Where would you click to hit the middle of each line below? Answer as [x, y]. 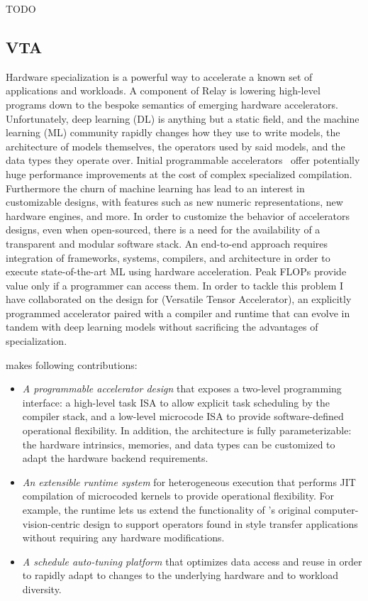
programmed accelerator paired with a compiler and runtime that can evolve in [178, 313]
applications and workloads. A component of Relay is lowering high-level [163, 90]
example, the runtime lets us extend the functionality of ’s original [167, 510]
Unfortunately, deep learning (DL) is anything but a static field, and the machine [183, 118]
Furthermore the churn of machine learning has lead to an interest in [155, 188]
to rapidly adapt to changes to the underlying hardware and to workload [180, 575]
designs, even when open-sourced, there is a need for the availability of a [163, 230]
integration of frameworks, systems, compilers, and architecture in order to [168, 257]
